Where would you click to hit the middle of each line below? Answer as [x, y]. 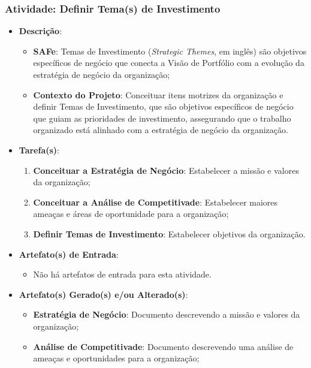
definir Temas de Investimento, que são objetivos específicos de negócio [163, 106]
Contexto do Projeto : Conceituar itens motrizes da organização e [158, 94]
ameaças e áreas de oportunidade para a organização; [131, 214]
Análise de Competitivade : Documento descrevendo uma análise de [163, 346]
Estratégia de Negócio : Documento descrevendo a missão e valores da [167, 314]
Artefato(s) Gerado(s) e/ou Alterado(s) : [103, 294]
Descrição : [40, 31]
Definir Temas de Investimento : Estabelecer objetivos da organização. [169, 233]
